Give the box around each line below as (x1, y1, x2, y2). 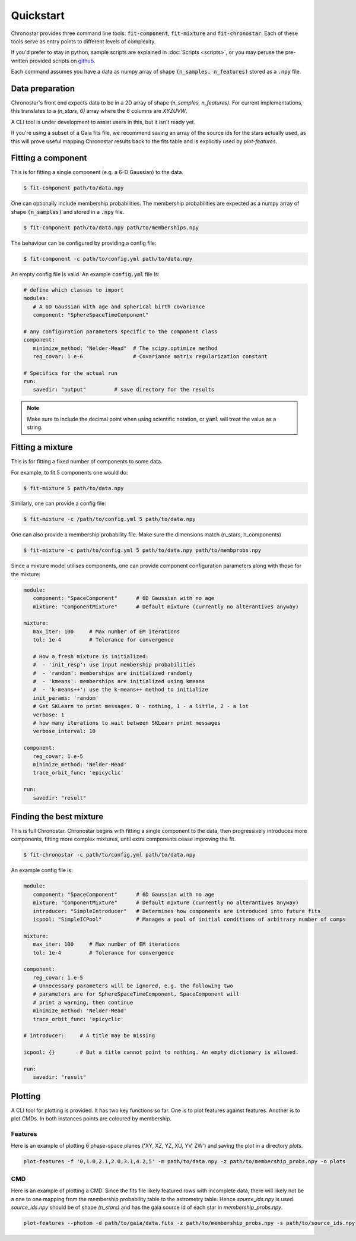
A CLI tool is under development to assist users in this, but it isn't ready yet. (11, 118, 196, 125)
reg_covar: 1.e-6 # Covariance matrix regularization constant (33, 353, 268, 359)
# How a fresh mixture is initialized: (33, 653, 149, 659)
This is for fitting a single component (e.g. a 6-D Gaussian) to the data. (11, 169, 184, 176)
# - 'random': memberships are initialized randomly (33, 670, 193, 677)
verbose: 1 (33, 711, 65, 718)
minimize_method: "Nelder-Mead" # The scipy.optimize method (33, 345, 218, 352)
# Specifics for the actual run (23, 370, 118, 377)
